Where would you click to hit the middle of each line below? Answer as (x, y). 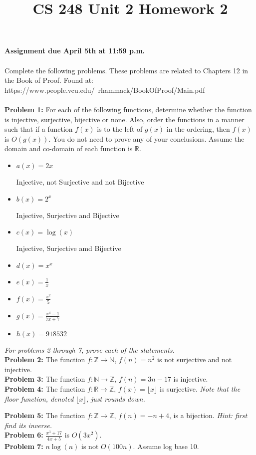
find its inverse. (28, 425)
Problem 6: (24, 435)
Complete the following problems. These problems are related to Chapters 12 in (127, 70)
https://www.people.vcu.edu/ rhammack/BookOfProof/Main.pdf (105, 90)
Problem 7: (24, 446)
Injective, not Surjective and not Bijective (80, 181)
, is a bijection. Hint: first (208, 415)
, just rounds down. (116, 398)
